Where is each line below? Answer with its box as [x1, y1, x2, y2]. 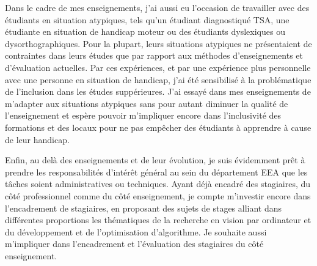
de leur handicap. [5, 133, 70, 146]
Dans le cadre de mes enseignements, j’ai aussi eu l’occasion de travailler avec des [5, 1, 310, 13]
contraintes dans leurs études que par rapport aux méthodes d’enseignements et [5, 49, 303, 62]
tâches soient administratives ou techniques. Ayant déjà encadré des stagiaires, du [5, 177, 311, 190]
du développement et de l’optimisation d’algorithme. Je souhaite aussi [5, 225, 267, 238]
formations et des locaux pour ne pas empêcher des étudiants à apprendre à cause [5, 120, 312, 133]
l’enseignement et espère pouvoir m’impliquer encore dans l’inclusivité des [5, 109, 282, 122]
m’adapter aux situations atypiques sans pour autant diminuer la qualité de [5, 97, 288, 109]
